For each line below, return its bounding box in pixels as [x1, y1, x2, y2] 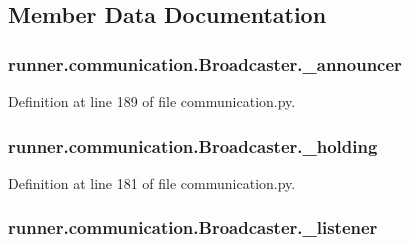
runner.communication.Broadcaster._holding [8, 133, 378, 158]
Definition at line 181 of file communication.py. [8, 172, 296, 193]
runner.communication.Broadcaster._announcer [8, 51, 402, 76]
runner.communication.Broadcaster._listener [8, 215, 378, 240]
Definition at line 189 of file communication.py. [8, 91, 296, 111]
